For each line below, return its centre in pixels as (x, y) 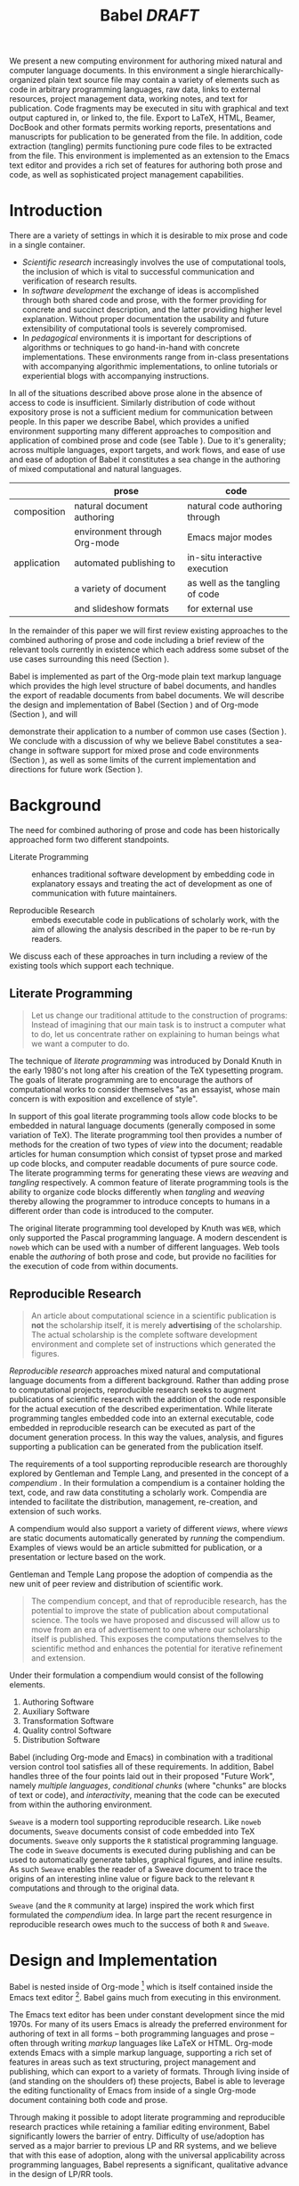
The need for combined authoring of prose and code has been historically (145, 830)
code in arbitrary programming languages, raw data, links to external (135, 89)
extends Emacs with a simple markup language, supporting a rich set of (141, 2052)
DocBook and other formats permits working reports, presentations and (140, 128)
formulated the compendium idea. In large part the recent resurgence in (141, 1915)
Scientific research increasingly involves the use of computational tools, (154, 262)
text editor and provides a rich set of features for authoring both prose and (146, 165)
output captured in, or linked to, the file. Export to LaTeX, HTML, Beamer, (142, 118)
